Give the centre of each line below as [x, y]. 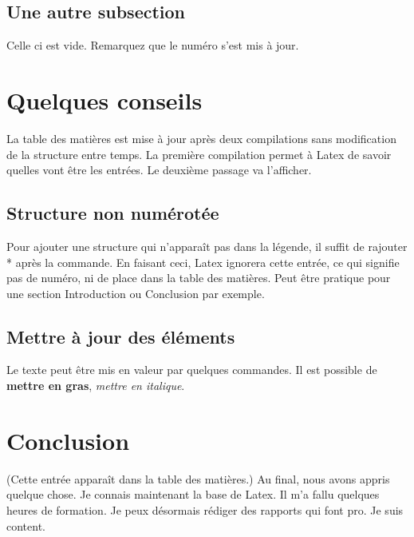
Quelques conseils [104, 99]
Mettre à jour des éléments [121, 336]
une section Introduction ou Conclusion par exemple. [136, 293]
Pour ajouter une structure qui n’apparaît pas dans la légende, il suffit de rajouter [207, 246]
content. [26, 525]
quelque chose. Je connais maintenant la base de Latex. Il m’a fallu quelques [193, 494]
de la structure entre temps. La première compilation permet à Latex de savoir [199, 154]
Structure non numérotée [113, 213]
